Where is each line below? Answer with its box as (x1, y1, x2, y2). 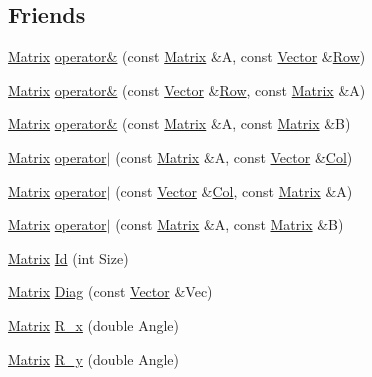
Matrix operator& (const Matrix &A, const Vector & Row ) (8, 46, 366, 67)
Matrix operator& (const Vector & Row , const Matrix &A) (8, 79, 366, 100)
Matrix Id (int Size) (8, 247, 129, 268)
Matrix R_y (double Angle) (8, 348, 180, 369)
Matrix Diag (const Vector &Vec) (8, 281, 213, 302)
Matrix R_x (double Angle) (8, 314, 180, 335)
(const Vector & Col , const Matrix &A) (115, 180, 353, 201)
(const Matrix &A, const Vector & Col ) (115, 146, 353, 167)
